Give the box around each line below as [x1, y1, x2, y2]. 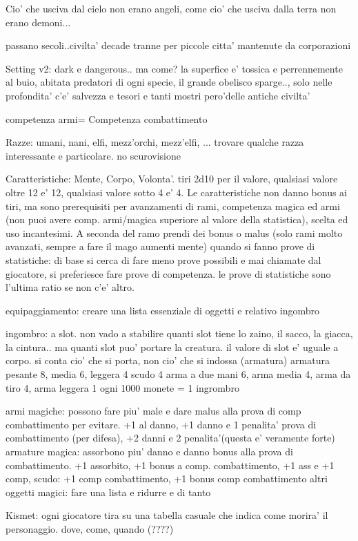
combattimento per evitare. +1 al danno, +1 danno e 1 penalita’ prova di [6, 417, 317, 431]
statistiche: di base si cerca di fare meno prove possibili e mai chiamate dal [6, 252, 321, 267]
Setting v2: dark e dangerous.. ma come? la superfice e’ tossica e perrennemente [6, 61, 343, 75]
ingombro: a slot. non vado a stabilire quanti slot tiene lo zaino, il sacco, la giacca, [6, 326, 353, 341]
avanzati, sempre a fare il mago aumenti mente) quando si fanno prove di [6, 239, 315, 254]
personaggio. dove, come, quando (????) [6, 522, 174, 535]
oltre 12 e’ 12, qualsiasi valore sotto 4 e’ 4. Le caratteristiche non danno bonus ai [6, 184, 347, 199]
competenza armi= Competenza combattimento [6, 111, 208, 126]
